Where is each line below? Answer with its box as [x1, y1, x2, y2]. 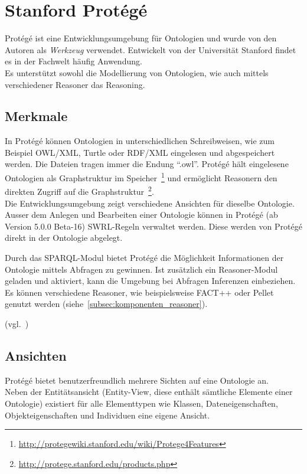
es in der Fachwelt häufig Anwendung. [5, 55, 142, 67]
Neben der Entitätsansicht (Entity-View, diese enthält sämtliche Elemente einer [5, 385, 293, 398]
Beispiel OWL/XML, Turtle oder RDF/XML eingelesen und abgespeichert [5, 146, 275, 158]
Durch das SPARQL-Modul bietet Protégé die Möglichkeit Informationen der [5, 251, 284, 263]
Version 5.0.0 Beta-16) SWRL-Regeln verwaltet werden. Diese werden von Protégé [5, 220, 302, 232]
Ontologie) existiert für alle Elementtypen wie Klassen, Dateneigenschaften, [5, 397, 278, 409]
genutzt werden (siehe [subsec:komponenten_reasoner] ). [5, 298, 208, 310]
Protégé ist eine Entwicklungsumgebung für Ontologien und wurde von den [5, 32, 277, 44]
